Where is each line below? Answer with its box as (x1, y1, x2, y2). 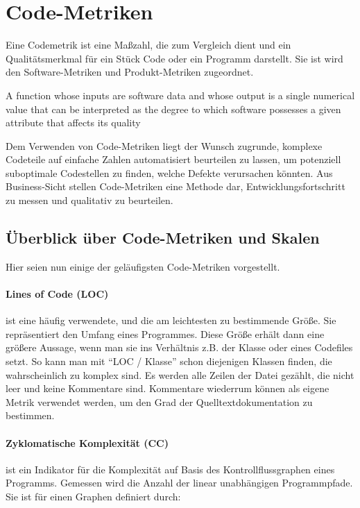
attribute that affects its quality (6, 115, 141, 130)
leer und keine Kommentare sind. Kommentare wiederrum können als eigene (6, 381, 329, 396)
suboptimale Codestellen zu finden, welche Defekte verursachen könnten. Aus (6, 165, 333, 180)
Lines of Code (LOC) (6, 287, 109, 301)
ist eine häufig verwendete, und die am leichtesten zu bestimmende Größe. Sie (6, 313, 336, 328)
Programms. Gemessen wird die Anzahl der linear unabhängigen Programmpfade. (6, 475, 353, 490)
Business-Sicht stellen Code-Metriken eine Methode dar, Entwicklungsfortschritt (6, 179, 345, 194)
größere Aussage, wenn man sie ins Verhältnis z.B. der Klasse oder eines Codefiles (6, 340, 353, 355)
